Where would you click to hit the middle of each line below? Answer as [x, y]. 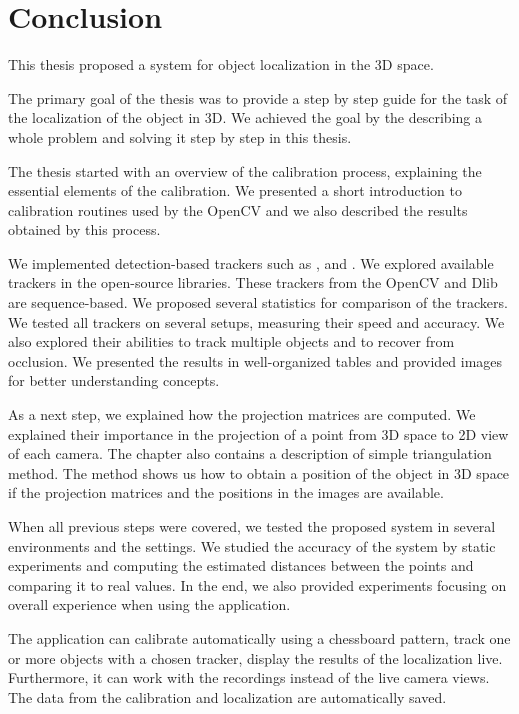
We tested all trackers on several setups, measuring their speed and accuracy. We [256, 321]
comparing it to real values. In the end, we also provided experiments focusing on [257, 584]
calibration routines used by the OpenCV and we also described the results [238, 209]
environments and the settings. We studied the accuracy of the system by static [252, 545]
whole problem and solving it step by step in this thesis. [180, 136]
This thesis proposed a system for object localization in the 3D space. [221, 64]
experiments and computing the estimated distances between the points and [241, 565]
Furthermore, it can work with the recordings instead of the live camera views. [249, 677]
